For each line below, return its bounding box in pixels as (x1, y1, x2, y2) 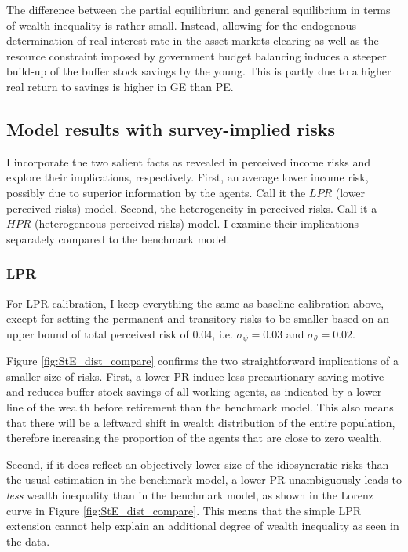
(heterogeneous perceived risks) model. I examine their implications (34, 215, 359, 232)
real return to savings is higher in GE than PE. (6, 78, 234, 94)
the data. (6, 532, 50, 549)
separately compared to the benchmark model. (6, 230, 230, 247)
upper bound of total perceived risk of (6, 325, 189, 342)
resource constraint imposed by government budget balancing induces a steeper (6, 47, 387, 64)
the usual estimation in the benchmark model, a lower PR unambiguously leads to (6, 471, 402, 488)
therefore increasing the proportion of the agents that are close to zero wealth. (6, 430, 383, 446)
